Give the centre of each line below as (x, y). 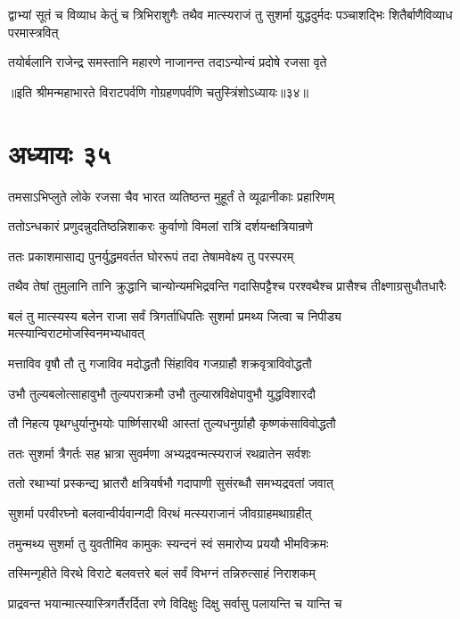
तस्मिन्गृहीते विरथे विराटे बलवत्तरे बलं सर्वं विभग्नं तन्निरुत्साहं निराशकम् (162, 573)
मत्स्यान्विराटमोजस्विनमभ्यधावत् (77, 333)
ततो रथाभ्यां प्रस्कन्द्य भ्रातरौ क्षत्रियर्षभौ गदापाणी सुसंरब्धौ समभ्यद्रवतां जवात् (171, 483)
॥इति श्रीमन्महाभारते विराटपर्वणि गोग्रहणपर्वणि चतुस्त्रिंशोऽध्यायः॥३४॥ (158, 91)
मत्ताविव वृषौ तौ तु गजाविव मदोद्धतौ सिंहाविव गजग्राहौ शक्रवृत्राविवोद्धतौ (160, 363)
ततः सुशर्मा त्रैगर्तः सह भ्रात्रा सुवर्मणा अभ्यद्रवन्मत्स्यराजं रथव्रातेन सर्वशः (160, 453)
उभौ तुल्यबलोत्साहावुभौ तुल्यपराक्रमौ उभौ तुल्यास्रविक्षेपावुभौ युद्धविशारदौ (162, 393)
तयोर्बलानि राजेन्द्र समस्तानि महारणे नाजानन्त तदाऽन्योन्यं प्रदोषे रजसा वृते (168, 62)
